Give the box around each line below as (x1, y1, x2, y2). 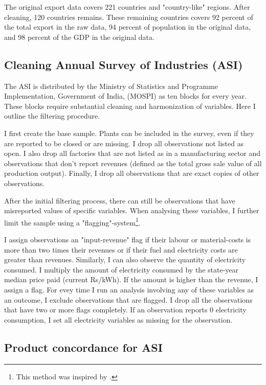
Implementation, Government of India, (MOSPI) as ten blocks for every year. (4, 90, 247, 101)
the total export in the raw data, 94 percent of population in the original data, (4, 21, 251, 32)
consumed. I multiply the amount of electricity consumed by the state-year (4, 264, 238, 275)
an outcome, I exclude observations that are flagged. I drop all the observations (4, 294, 253, 305)
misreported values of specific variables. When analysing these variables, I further (4, 205, 259, 216)
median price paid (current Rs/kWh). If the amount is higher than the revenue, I (4, 274, 258, 285)
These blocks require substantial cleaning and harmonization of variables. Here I (4, 100, 256, 111)
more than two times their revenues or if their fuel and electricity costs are (4, 244, 238, 255)
